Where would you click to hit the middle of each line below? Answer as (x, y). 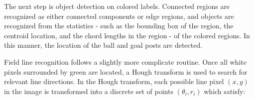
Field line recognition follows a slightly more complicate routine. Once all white (125, 61)
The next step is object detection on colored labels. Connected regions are (117, 6)
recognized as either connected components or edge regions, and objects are (119, 16)
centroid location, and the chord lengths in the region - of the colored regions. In (127, 35)
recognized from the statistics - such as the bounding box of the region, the (119, 26)
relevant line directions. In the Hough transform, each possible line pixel (114, 81)
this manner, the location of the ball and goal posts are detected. (103, 45)
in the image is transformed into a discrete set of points (89, 91)
